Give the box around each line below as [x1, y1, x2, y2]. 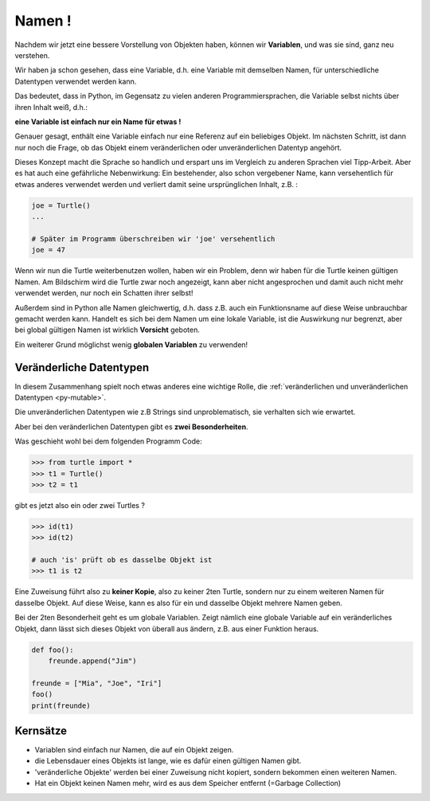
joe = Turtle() [31, 201, 91, 210]
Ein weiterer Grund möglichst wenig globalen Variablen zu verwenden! [14, 339, 248, 350]
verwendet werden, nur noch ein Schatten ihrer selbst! [14, 288, 193, 298]
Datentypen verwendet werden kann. [14, 76, 137, 86]
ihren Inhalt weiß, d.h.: [14, 102, 88, 111]
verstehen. [14, 50, 50, 60]
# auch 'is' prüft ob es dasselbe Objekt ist [31, 556, 213, 565]
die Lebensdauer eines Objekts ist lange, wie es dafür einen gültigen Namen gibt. [34, 756, 302, 766]
